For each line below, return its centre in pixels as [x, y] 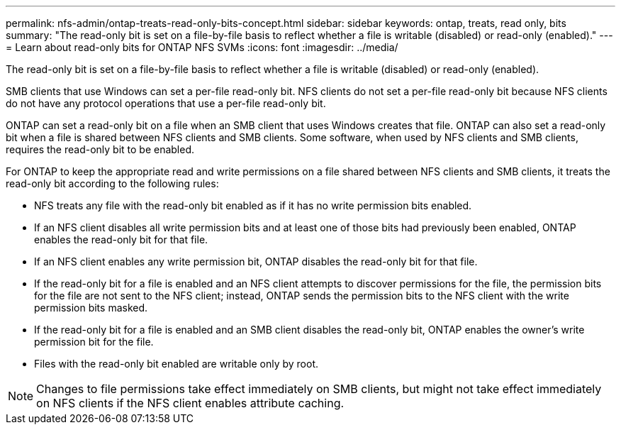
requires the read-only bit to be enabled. [100, 149]
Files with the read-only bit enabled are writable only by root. [176, 364]
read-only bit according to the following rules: [112, 183]
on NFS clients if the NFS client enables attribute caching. [190, 403]
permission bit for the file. [94, 342]
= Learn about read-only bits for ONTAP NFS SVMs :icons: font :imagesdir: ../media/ [202, 47]
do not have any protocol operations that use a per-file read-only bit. [166, 103]
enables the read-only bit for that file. [121, 239]
